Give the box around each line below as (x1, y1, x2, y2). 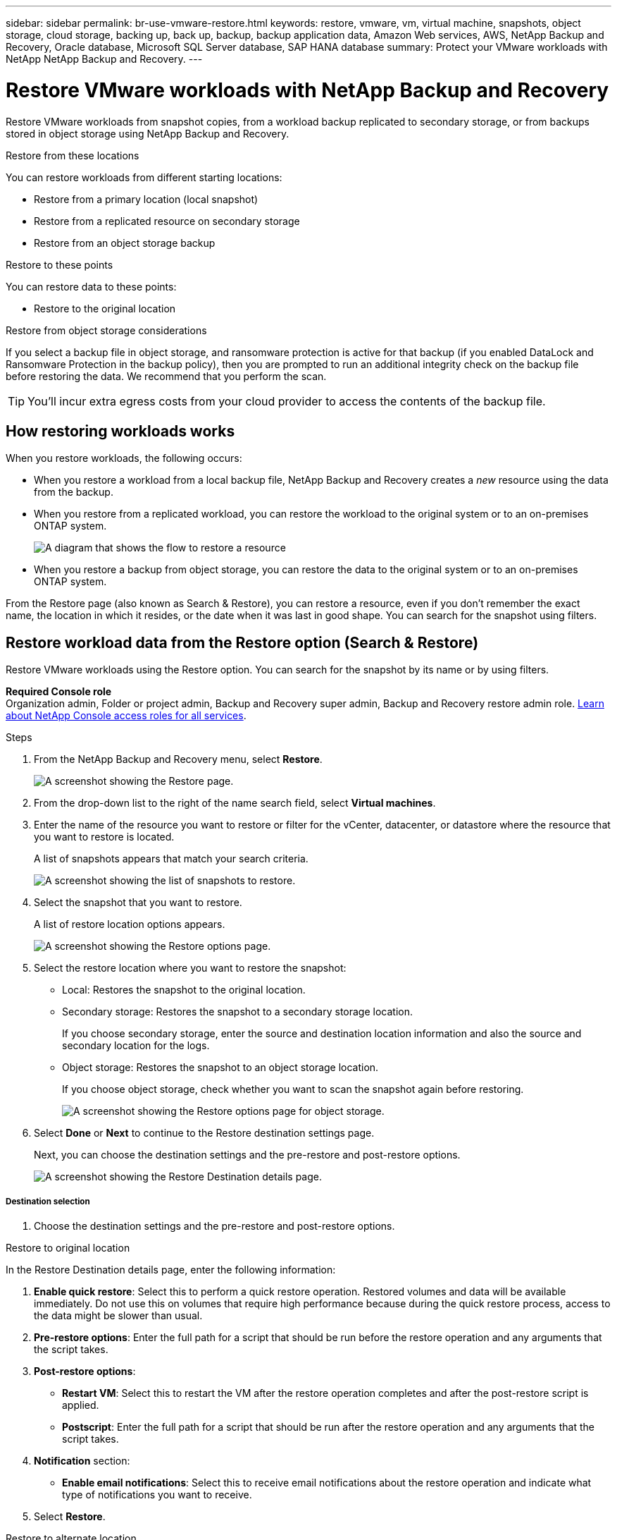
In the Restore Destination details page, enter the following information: (6, 1263, 336, 1276)
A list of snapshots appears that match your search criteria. (34, 853, 308, 865)
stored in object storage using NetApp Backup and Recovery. (6, 127, 289, 140)
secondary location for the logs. (62, 1039, 210, 1052)
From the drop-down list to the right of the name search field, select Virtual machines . (34, 797, 436, 809)
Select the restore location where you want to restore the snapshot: (34, 962, 347, 974)
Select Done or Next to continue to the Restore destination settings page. (34, 1127, 375, 1139)
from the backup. (34, 486, 113, 499)
